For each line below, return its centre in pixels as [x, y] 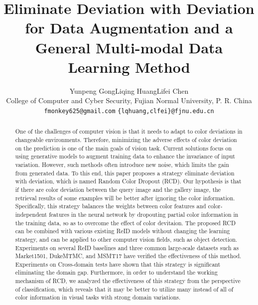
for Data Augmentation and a [129, 28]
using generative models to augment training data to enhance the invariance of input [125, 156]
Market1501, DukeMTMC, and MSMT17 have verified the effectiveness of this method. [128, 256]
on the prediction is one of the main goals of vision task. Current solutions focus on [124, 148]
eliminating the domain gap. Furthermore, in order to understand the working [116, 272]
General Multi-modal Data [129, 47]
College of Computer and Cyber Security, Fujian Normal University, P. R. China [129, 100]
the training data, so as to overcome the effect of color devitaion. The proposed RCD [126, 223]
